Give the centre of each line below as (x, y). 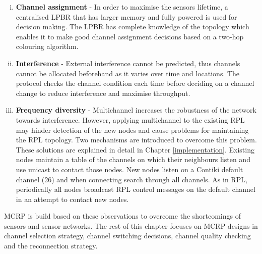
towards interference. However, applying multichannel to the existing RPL (130, 119)
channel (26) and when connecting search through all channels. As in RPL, (132, 179)
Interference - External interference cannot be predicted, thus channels (128, 63)
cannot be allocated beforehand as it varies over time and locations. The (128, 73)
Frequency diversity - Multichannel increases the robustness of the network (136, 110)
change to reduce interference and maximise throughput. (103, 93)
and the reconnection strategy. (51, 246)
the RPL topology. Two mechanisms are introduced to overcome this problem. (136, 140)
